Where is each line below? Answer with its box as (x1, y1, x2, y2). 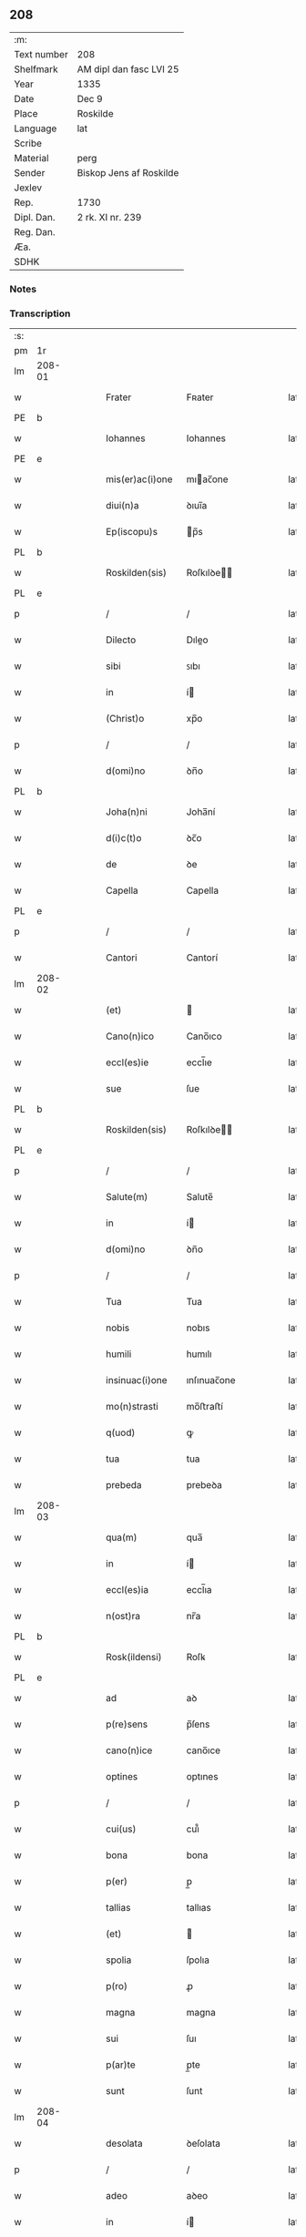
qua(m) (106, 1531, 138, 1544)
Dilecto (106, 633, 137, 646)
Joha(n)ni (106, 806, 148, 818)
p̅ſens (186, 1718, 210, 1730)
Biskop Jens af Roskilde (76, 166, 179, 179)
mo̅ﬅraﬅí (186, 1401, 223, 1413)
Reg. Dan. (14, 225, 56, 238)
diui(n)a (106, 499, 139, 512)
